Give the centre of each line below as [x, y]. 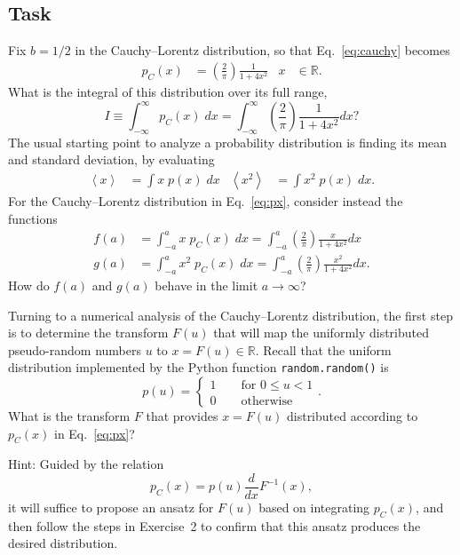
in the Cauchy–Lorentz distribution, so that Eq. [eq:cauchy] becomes [262, 50]
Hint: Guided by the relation [86, 464]
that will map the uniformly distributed [321, 333]
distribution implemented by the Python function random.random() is [198, 367]
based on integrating [314, 507]
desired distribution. [63, 543]
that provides [182, 416]
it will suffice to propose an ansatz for [111, 507]
